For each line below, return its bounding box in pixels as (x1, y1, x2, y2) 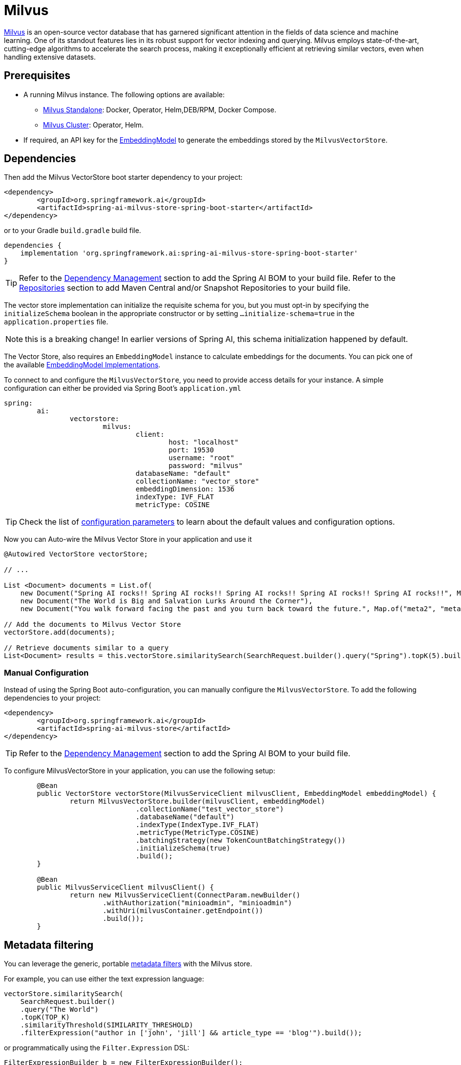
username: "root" (168, 454, 235, 462)
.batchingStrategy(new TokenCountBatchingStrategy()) (135, 836, 346, 845)
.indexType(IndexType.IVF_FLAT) (135, 821, 259, 829)
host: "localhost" (168, 438, 239, 447)
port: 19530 (168, 446, 214, 454)
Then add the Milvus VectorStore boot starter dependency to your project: (4, 173, 243, 182)
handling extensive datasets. (4, 52, 96, 61)
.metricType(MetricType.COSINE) (135, 829, 259, 837)
